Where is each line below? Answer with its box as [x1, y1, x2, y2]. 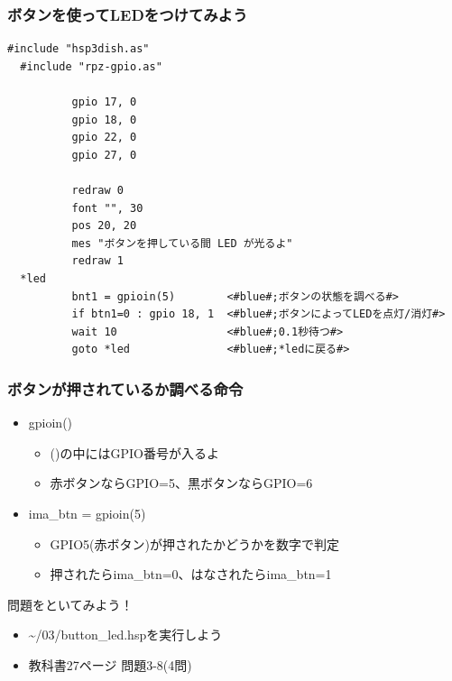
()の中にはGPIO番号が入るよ [50, 443, 219, 462]
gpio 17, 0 [71, 96, 137, 108]
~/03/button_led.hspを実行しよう [28, 625, 223, 644]
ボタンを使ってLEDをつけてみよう [7, 3, 248, 25]
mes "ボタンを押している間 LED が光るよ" [71, 236, 293, 250]
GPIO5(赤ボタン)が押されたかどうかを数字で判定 [50, 534, 339, 553]
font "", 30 [71, 201, 143, 215]
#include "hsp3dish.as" [7, 42, 150, 56]
